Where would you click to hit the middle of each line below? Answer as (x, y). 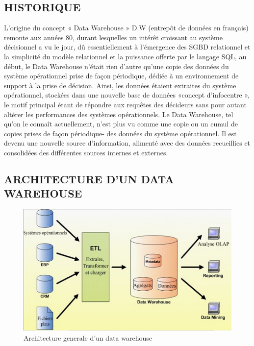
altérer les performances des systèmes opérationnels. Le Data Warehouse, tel (119, 114)
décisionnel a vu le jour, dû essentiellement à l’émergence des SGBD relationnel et (127, 47)
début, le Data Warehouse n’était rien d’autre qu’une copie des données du (116, 66)
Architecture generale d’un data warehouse (88, 337)
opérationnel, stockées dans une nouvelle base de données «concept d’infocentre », (127, 95)
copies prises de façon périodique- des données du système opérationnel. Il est (120, 133)
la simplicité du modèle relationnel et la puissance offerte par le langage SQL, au (125, 56)
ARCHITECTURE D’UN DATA (89, 179)
